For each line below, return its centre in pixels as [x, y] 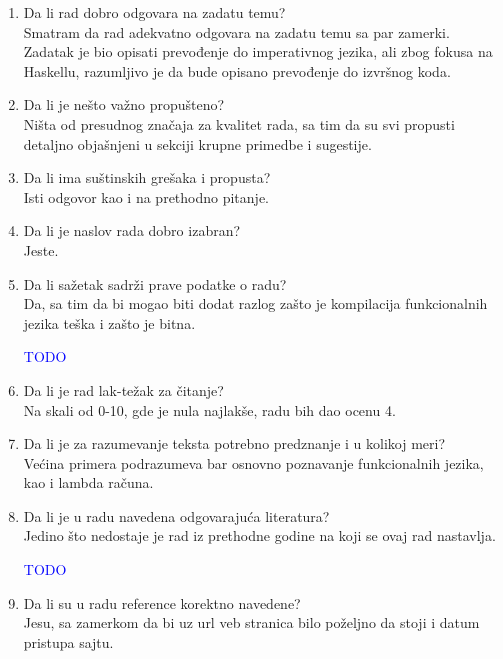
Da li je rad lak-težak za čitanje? [123, 389]
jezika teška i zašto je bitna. [109, 322]
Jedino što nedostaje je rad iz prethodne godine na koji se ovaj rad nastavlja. [259, 535]
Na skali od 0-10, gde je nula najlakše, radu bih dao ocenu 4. [209, 409]
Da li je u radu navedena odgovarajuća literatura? [176, 515]
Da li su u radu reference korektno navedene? [162, 602]
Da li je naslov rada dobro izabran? [132, 230]
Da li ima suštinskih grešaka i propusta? [147, 177]
